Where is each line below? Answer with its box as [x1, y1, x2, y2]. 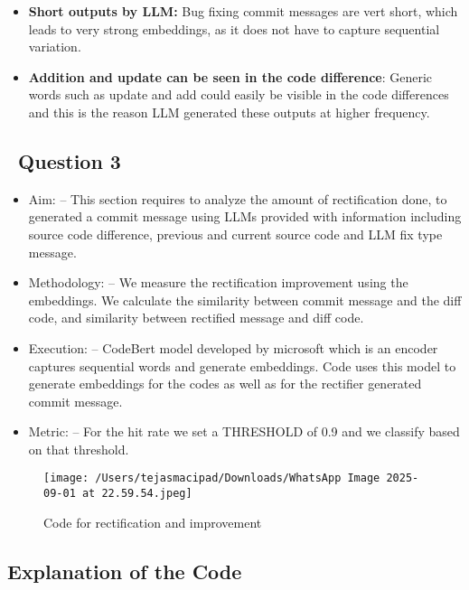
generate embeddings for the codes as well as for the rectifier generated [28, 374, 422, 393]
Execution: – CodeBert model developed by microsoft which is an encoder [28, 338, 438, 357]
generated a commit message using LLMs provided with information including [28, 207, 462, 226]
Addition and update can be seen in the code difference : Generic [28, 67, 433, 86]
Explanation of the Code [7, 557, 242, 585]
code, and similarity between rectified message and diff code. [28, 308, 364, 327]
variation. [28, 37, 81, 56]
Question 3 [18, 146, 121, 174]
